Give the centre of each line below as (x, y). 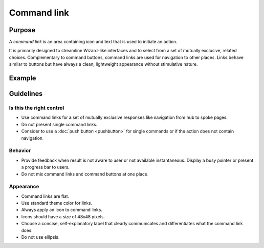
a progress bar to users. (45, 167)
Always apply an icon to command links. (62, 210)
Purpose (22, 30)
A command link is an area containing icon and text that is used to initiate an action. (93, 42)
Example (22, 78)
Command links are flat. (45, 196)
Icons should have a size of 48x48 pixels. (63, 216)
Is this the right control (37, 108)
